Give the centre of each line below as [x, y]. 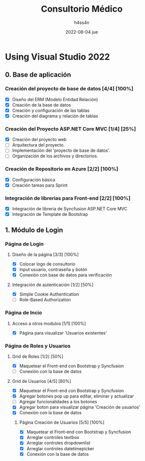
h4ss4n [82, 22]
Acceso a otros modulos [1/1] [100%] [49, 323]
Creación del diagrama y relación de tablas [55, 116]
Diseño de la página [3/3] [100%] [45, 254]
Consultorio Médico [82, 9]
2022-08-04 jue [82, 32]
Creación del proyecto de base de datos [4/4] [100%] [69, 89]
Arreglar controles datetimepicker [60, 448]
